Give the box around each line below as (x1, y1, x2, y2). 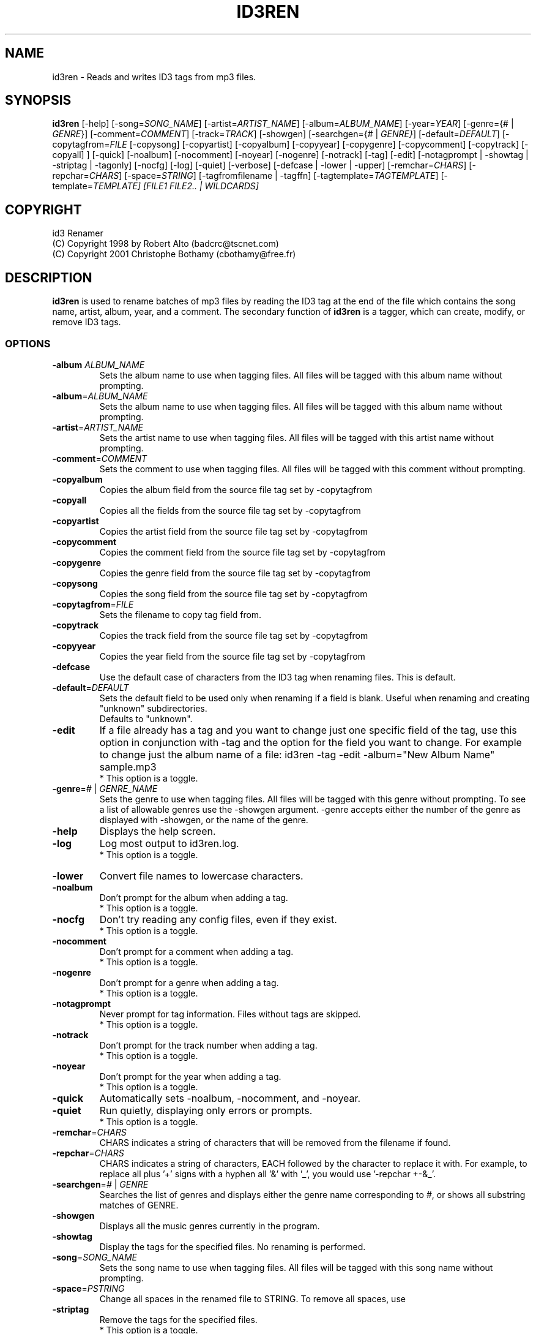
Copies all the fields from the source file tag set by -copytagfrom (99, 505, 361, 516)
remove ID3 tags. (52, 317, 121, 328)
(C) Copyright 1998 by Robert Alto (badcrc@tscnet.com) (52, 238, 279, 249)
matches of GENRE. (99, 1199, 179, 1210)
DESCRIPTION (5, 269, 92, 285)
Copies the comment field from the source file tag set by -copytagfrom (99, 546, 385, 557)
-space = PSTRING (52, 1283, 125, 1294)
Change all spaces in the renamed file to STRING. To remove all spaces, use (99, 1293, 406, 1304)
